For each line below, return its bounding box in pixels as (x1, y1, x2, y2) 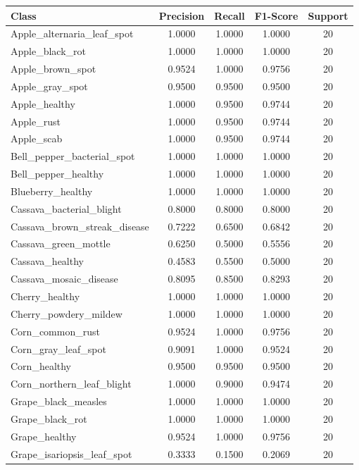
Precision (158, 8, 205, 23)
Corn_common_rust (11, 323, 100, 338)
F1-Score (254, 8, 298, 23)
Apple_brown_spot (11, 61, 96, 76)
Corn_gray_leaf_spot (11, 341, 106, 356)
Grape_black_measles (11, 394, 107, 409)
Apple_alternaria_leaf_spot (11, 26, 134, 41)
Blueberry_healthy (11, 183, 93, 198)
